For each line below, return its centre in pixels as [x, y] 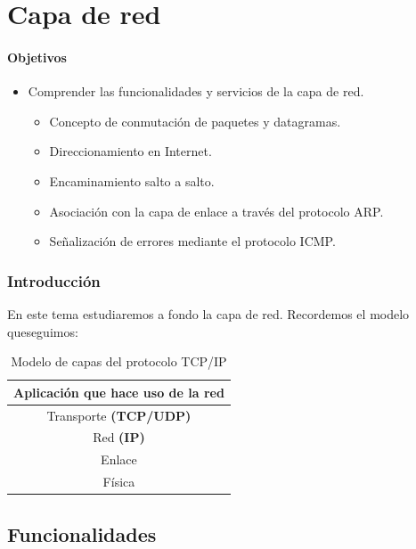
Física [119, 482]
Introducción [54, 280]
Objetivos [37, 57]
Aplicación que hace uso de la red [119, 392]
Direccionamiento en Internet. [131, 151]
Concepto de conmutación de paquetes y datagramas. [195, 121]
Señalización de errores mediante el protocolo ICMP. [192, 241]
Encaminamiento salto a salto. [132, 180]
